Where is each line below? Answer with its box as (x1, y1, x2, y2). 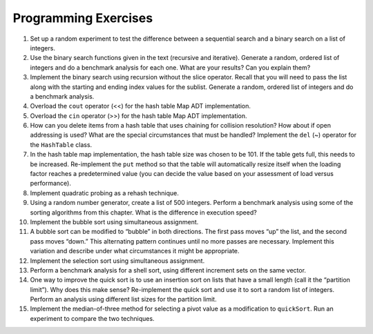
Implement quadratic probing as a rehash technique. (30, 188, 179, 197)
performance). (30, 179, 72, 188)
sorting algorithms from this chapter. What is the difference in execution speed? (30, 208, 257, 217)
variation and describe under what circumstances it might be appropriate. (30, 247, 240, 255)
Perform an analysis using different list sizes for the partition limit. (30, 295, 217, 304)
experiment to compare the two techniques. (30, 314, 155, 322)
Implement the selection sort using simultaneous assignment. (30, 256, 205, 265)
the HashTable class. (30, 140, 93, 148)
